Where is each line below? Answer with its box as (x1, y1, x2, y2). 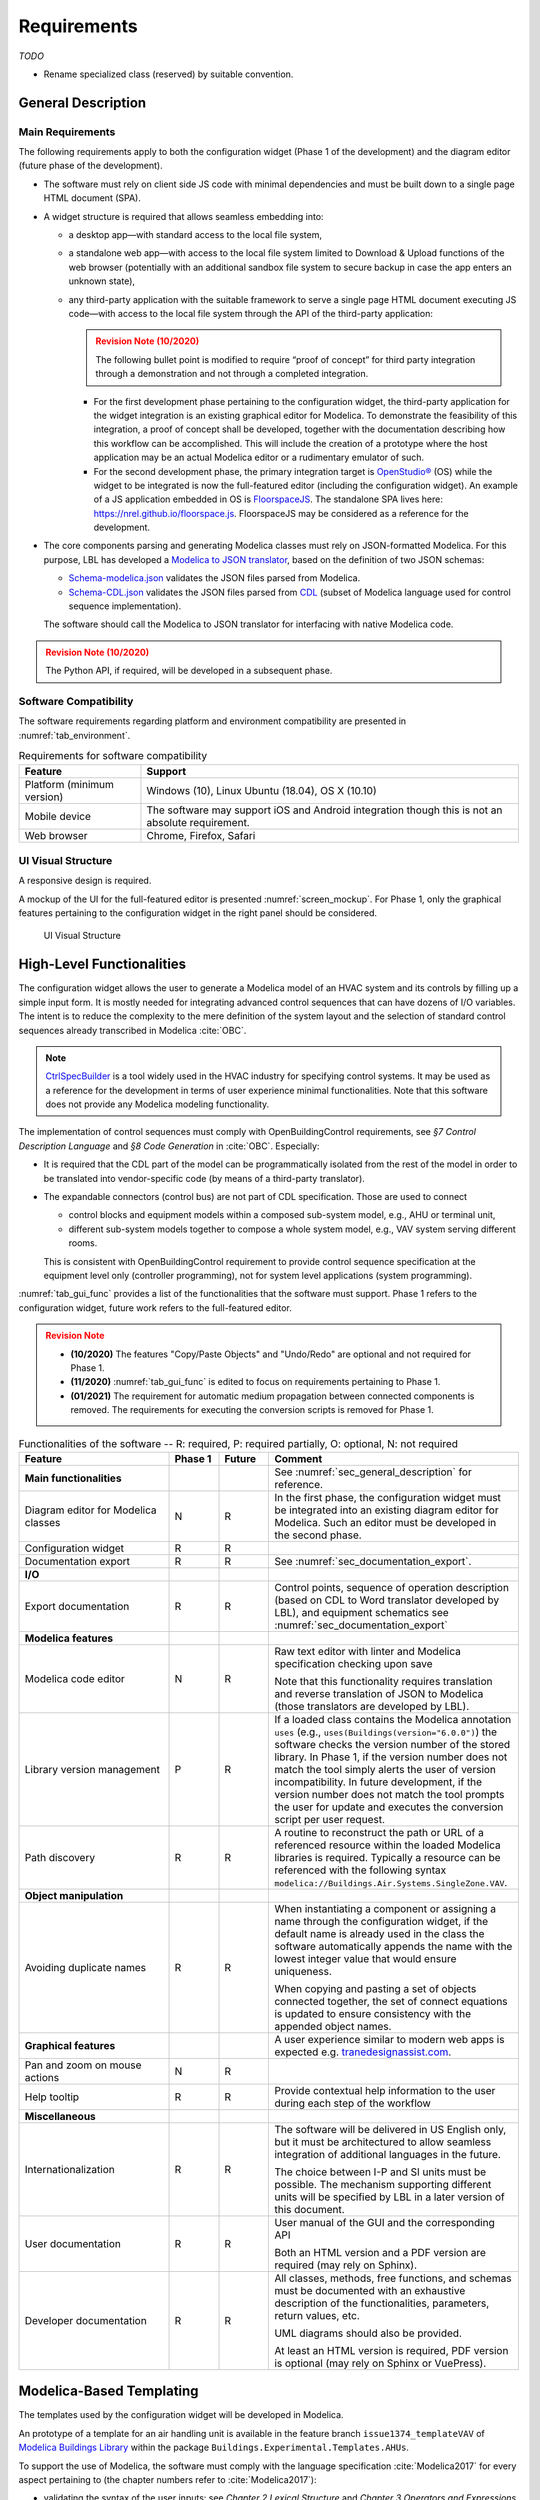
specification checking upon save (274, 1656, 434, 1670)
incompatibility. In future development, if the (274, 1775, 483, 1789)
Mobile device (24, 809, 92, 823)
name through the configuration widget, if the (274, 1914, 489, 1928)
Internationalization (24, 2162, 115, 2176)
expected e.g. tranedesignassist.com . (274, 2045, 452, 2059)
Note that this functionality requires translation (274, 1674, 493, 1688)
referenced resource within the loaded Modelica (274, 1838, 501, 1852)
